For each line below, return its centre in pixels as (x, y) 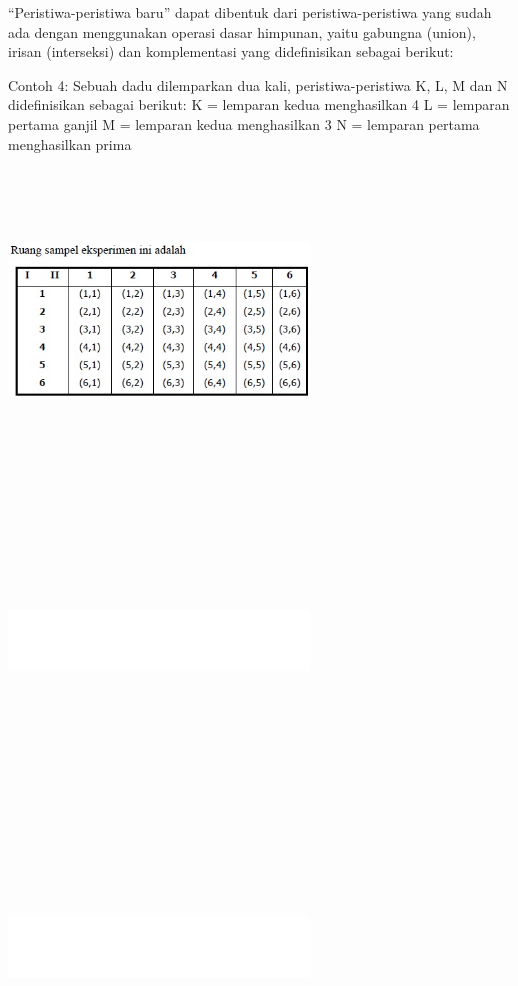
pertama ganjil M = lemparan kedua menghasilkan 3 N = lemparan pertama (244, 123)
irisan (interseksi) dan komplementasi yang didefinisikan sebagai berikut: (231, 51)
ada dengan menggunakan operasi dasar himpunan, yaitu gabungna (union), (242, 31)
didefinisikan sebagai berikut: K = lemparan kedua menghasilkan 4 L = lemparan (259, 104)
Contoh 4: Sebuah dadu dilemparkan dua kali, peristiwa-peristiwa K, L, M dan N (258, 84)
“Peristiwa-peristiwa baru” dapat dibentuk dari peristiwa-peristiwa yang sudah (250, 12)
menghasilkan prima (70, 143)
